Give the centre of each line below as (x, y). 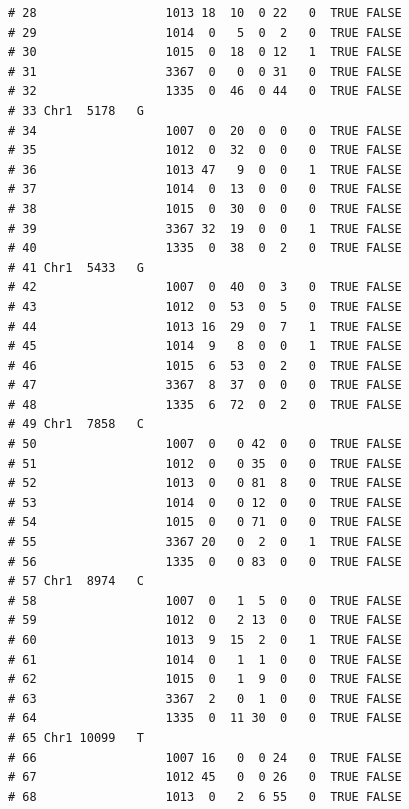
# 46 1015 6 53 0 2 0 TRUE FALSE (205, 365)
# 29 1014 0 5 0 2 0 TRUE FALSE (205, 32)
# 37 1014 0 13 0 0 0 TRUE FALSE (205, 189)
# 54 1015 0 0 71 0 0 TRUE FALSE (205, 522)
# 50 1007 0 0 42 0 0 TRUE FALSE (205, 444)
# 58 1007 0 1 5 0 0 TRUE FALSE (205, 600)
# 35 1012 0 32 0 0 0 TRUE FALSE (205, 150)
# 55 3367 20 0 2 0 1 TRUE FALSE (205, 542)
